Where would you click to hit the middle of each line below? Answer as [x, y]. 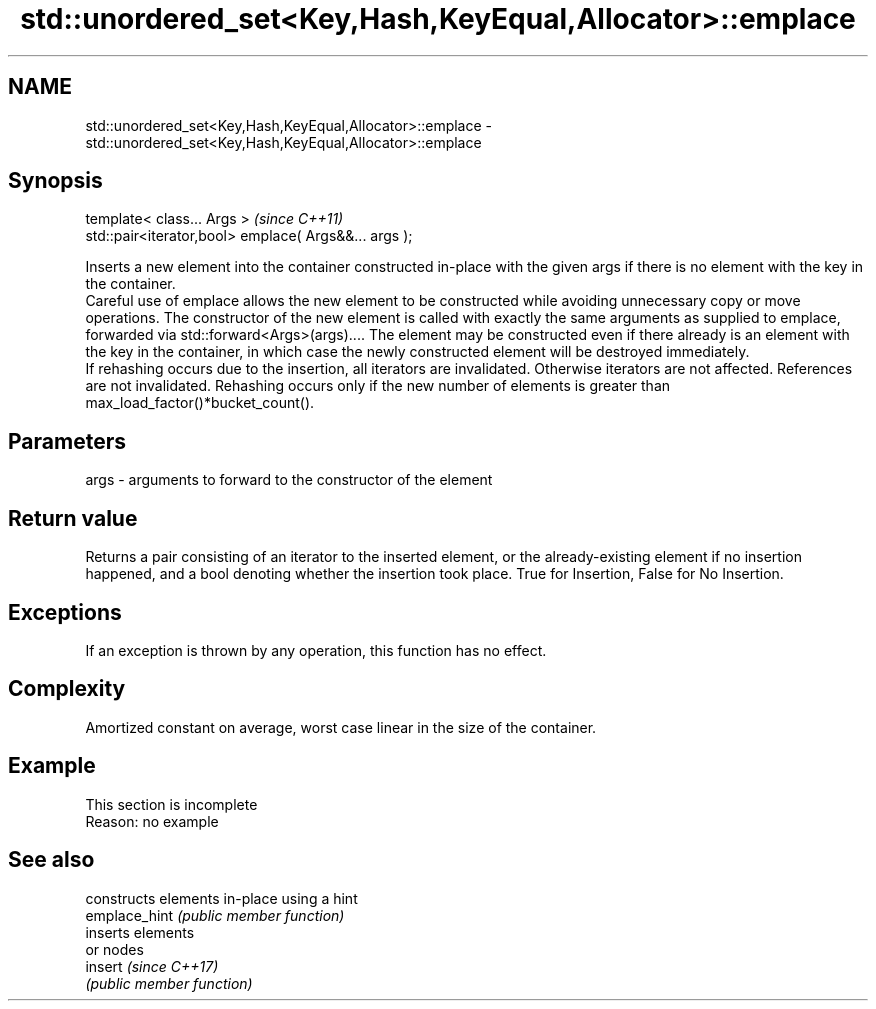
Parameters [67, 441]
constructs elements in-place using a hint [221, 898]
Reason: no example [152, 821]
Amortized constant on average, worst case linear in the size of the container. [341, 727]
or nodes [114, 949]
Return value [73, 518]
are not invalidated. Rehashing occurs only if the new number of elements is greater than [378, 386]
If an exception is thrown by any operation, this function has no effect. [316, 650]
